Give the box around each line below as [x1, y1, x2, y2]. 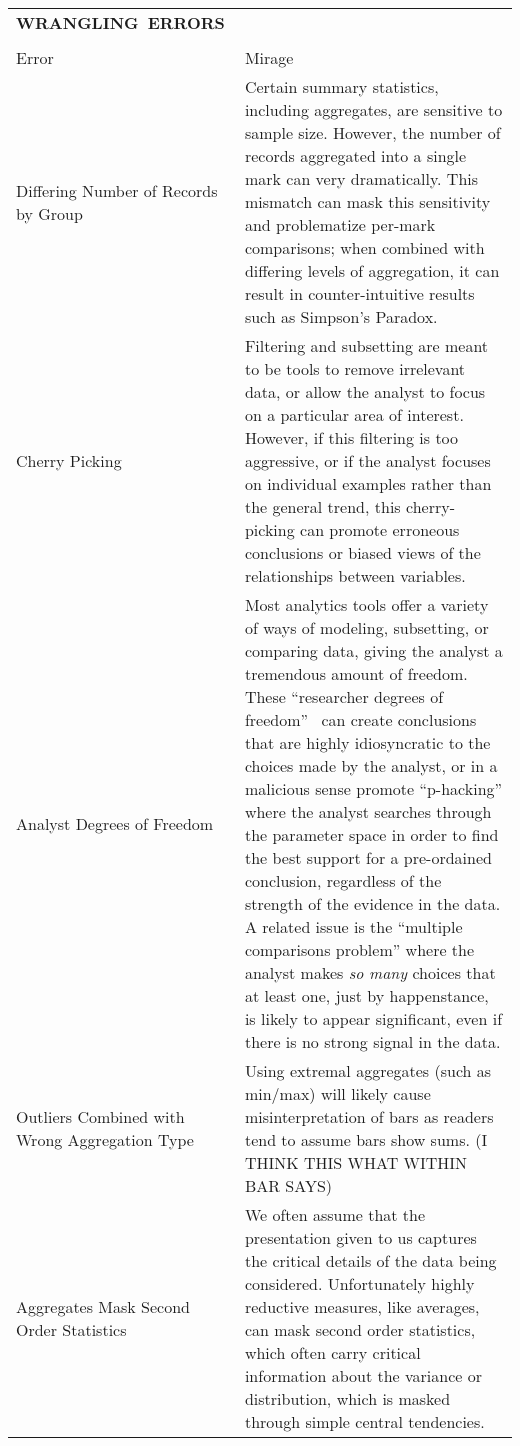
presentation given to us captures [244, 1226, 477, 1249]
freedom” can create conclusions [244, 708, 477, 731]
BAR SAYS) [244, 1174, 333, 1197]
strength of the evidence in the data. [244, 892, 501, 915]
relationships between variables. [244, 564, 466, 587]
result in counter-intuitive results [244, 282, 475, 305]
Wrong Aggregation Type [16, 1128, 194, 1151]
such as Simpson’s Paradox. [244, 305, 438, 328]
